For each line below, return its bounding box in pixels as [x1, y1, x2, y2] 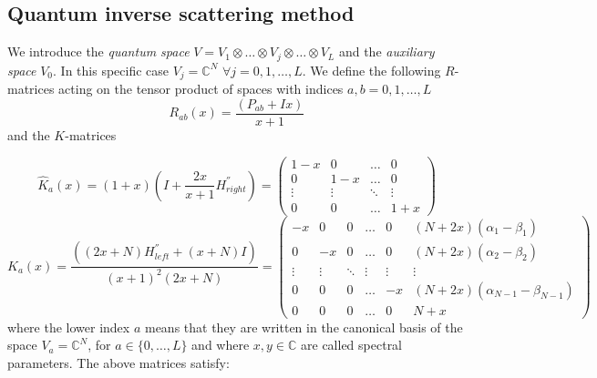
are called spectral [301, 335, 403, 354]
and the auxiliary [338, 42, 435, 61]
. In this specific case [53, 60, 170, 79]
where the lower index [7, 317, 130, 336]
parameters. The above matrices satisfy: [7, 352, 230, 372]
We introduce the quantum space [7, 42, 190, 61]
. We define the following [302, 60, 441, 79]
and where [191, 335, 250, 354]
